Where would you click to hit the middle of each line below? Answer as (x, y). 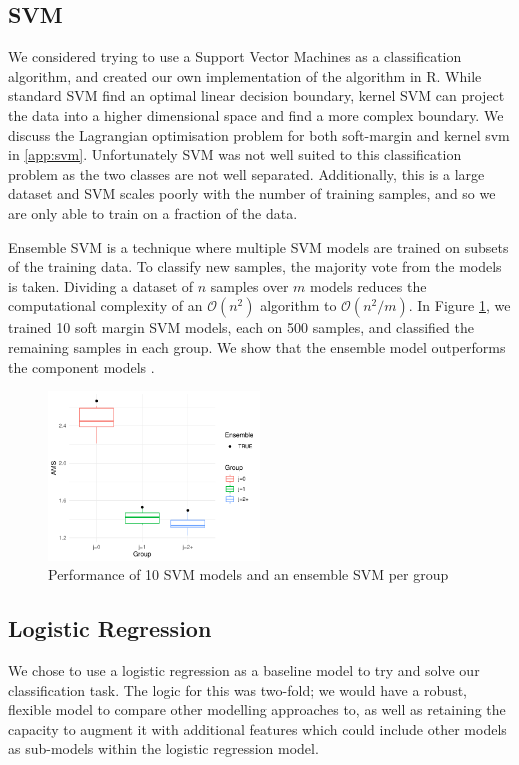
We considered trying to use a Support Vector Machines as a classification (235, 56)
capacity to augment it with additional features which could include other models (257, 728)
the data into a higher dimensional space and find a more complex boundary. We (256, 114)
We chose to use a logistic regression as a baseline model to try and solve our (244, 670)
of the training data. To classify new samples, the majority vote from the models (255, 266)
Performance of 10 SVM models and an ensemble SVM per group (248, 574)
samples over (249, 285)
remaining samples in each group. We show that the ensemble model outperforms (257, 346)
